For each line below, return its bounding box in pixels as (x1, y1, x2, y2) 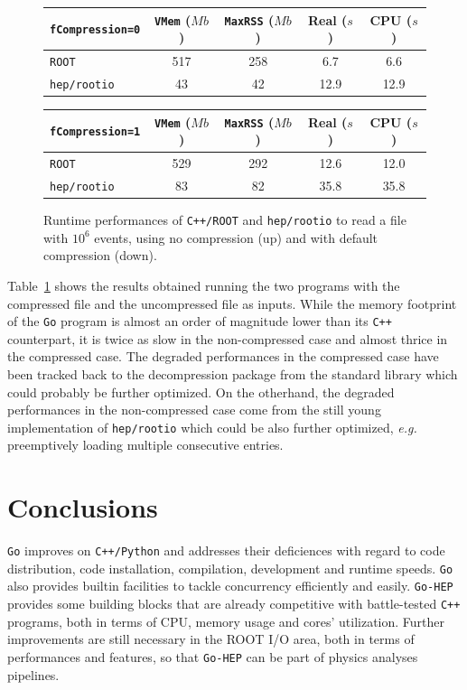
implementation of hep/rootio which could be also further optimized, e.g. (7, 417, 417, 436)
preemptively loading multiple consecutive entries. (7, 435, 284, 454)
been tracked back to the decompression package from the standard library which (7, 365, 458, 383)
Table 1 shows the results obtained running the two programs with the (7, 275, 400, 294)
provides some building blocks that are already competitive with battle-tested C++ (7, 594, 461, 613)
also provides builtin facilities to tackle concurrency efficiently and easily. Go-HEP (7, 576, 453, 595)
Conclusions (7, 489, 158, 526)
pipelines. (7, 665, 60, 684)
